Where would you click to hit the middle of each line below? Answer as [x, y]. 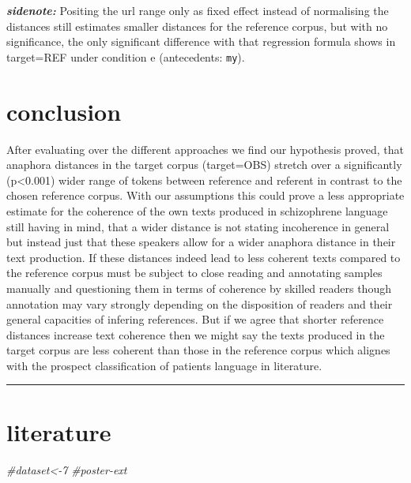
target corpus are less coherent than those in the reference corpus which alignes [198, 350]
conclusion [64, 111]
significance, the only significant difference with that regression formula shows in [201, 41]
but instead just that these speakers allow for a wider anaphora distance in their [201, 242]
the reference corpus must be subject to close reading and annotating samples [194, 273]
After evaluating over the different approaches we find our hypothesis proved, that [205, 149]
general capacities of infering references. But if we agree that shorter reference [195, 319]
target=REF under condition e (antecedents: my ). [126, 56]
